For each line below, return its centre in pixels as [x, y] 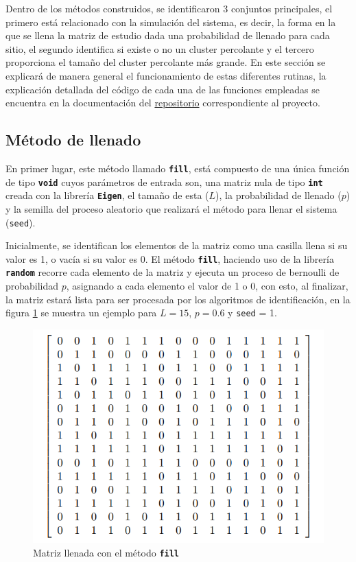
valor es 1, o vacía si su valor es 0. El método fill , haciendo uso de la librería [170, 258]
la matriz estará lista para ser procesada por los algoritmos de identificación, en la [178, 299]
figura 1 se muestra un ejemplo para [81, 313]
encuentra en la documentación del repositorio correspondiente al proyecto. [163, 103]
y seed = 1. [252, 313]
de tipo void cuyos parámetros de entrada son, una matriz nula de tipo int [164, 182]
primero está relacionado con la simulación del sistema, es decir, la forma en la [171, 22]
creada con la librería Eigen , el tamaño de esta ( [107, 195]
